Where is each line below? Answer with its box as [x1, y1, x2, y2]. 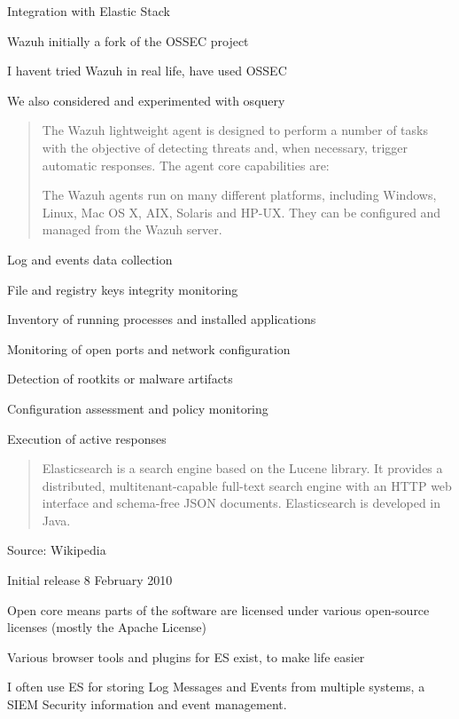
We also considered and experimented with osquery [7, 91, 285, 109]
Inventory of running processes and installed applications [7, 310, 316, 328]
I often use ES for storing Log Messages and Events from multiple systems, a [7, 677, 425, 696]
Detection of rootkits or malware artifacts [7, 369, 233, 388]
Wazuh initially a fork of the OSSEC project [7, 31, 249, 50]
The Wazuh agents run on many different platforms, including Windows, [42, 186, 437, 204]
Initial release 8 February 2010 [7, 571, 173, 589]
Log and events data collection [7, 249, 173, 268]
